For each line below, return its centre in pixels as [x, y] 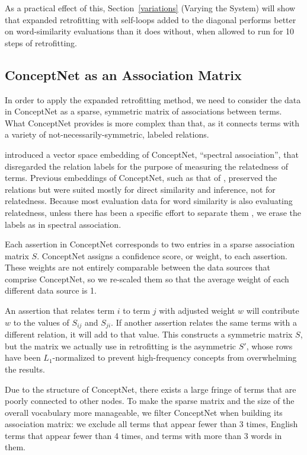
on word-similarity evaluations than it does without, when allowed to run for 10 [150, 31]
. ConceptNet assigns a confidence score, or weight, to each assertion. [162, 255]
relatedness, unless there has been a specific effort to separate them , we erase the [153, 212]
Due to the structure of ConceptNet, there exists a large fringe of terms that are [151, 389]
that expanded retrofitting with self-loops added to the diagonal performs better [151, 19]
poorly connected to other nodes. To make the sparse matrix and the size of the [150, 401]
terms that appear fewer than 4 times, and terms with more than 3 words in [143, 435]
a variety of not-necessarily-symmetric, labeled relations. [107, 134]
